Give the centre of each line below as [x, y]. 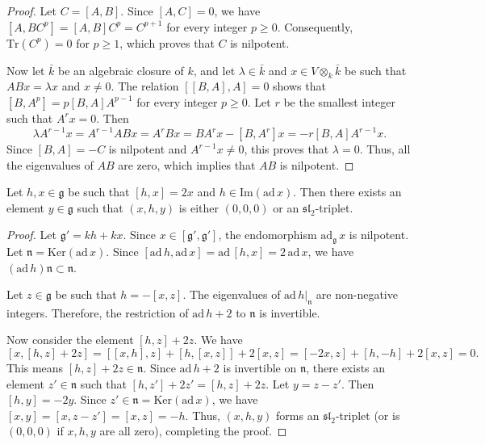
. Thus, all [385, 149]
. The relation [145, 86]
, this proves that [286, 149]
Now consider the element [70, 340]
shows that [299, 86]
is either [199, 207]
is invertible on [260, 368]
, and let [214, 70]
